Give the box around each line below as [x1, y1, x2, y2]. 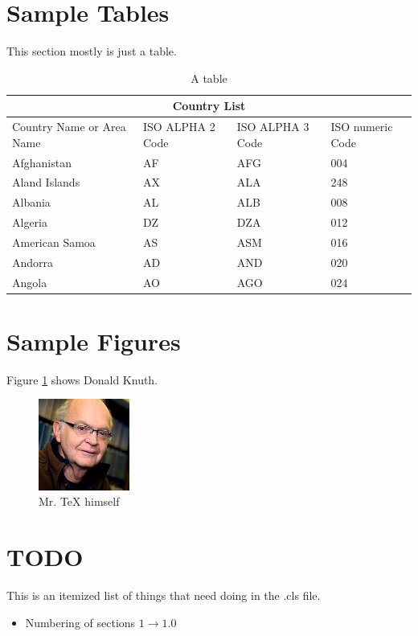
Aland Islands [12, 174, 80, 191]
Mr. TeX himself [39, 493, 120, 510]
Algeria [12, 214, 47, 231]
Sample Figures [6, 324, 181, 357]
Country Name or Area [12, 118, 126, 135]
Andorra [12, 253, 54, 270]
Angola [12, 273, 47, 290]
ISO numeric [330, 118, 393, 135]
